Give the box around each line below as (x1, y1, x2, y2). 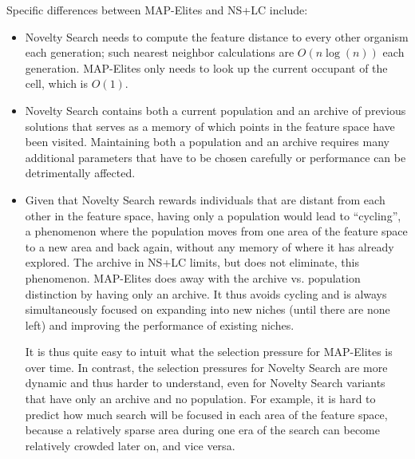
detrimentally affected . (25, 164, 136, 181)
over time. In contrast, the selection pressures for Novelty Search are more (25, 358, 388, 375)
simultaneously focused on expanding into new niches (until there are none (25, 301, 390, 318)
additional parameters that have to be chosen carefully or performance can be (25, 148, 406, 165)
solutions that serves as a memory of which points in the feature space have (25, 117, 395, 134)
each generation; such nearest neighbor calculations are (25, 44, 294, 61)
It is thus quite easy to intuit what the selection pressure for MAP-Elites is (25, 343, 393, 360)
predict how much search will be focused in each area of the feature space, (25, 406, 388, 422)
